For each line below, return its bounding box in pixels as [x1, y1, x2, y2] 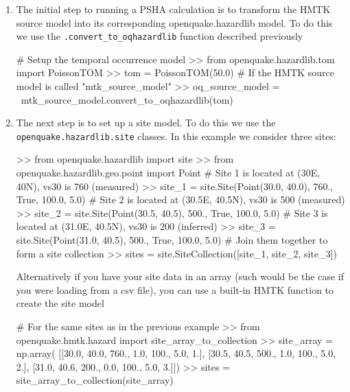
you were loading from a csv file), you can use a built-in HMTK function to [16, 282, 334, 297]
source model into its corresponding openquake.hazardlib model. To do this [16, 15, 333, 30]
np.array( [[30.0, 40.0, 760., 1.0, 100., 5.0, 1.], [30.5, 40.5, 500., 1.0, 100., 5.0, [16, 346, 336, 360]
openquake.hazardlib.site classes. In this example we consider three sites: [16, 128, 336, 143]
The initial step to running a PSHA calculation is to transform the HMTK [16, 2, 331, 16]
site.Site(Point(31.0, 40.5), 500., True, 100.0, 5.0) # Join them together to [16, 233, 328, 247]
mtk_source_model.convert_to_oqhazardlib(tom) [21, 92, 233, 106]
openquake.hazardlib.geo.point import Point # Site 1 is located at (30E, [16, 165, 320, 180]
